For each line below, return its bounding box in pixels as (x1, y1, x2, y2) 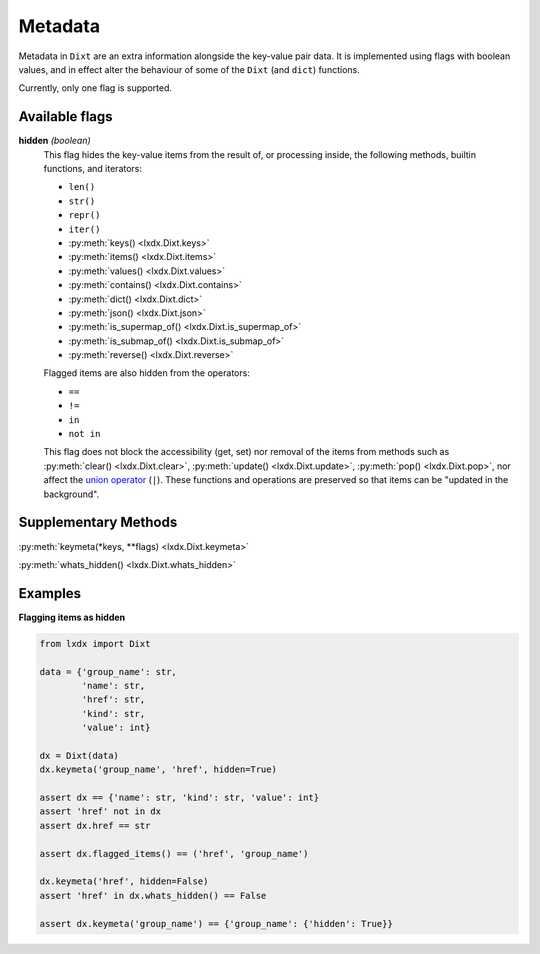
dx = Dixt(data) (39, 750, 120, 761)
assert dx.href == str (39, 820, 151, 831)
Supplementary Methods (18, 514, 178, 531)
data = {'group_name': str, (39, 666, 177, 677)
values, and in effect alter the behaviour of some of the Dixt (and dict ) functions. (18, 63, 360, 75)
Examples (18, 585, 82, 602)
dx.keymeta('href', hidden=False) (39, 876, 209, 887)
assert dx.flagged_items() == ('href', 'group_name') (39, 848, 309, 859)
